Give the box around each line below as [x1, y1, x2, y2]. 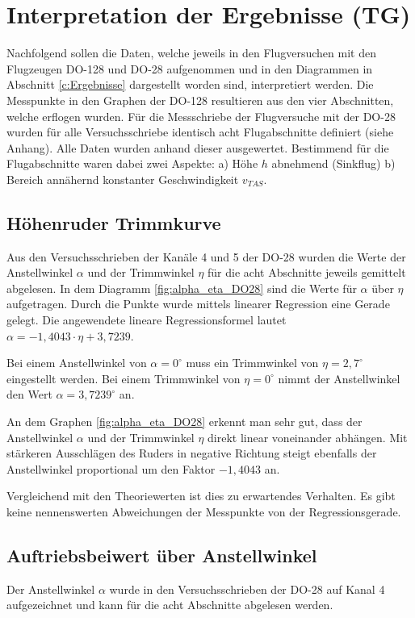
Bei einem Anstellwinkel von [6, 354, 147, 371]
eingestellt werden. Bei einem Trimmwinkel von [6, 370, 241, 386]
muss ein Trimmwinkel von [186, 354, 319, 371]
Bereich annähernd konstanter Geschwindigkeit [6, 170, 239, 187]
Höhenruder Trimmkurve [6, 210, 221, 235]
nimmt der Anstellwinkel [278, 370, 400, 386]
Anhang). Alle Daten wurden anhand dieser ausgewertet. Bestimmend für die [6, 139, 389, 156]
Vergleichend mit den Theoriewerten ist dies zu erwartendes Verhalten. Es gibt [6, 487, 396, 504]
